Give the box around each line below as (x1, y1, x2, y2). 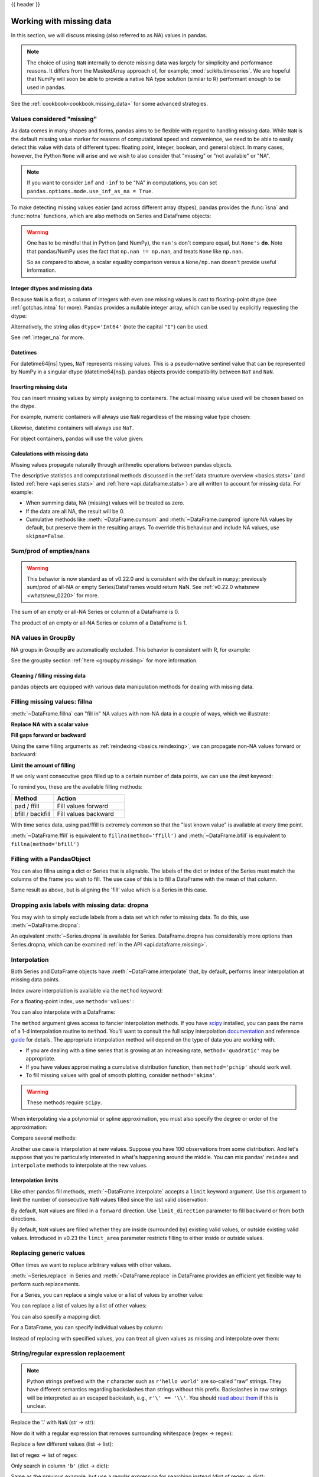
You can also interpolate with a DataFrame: (11, 1008, 116, 1016)
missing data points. (11, 976, 60, 983)
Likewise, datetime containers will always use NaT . (11, 424, 134, 431)
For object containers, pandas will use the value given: (11, 435, 144, 443)
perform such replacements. (11, 1280, 80, 1287)
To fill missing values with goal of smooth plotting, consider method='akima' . (25, 1072, 217, 1079)
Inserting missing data (11, 383, 67, 391)
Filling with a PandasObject (11, 855, 91, 863)
